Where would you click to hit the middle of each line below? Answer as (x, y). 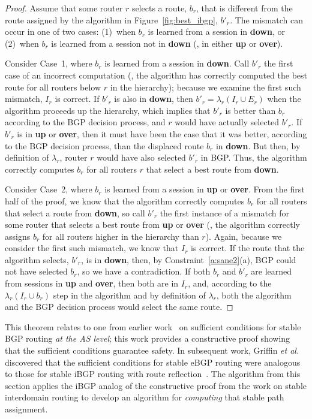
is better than (250, 110)
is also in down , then (154, 99)
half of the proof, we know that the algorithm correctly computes (125, 201)
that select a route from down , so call (75, 212)
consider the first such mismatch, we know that (92, 248)
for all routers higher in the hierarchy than (121, 236)
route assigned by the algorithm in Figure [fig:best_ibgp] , (111, 19)
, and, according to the (230, 283)
